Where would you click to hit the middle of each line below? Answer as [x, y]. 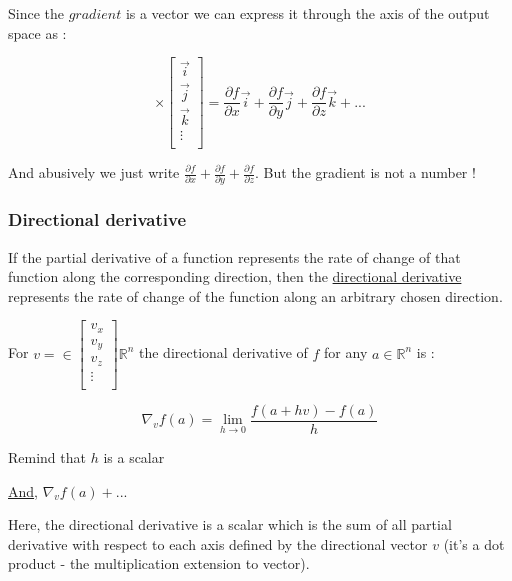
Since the [36, 13]
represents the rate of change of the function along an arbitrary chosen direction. [255, 295]
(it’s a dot [474, 543]
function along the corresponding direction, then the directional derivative [235, 276]
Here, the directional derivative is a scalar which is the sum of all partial [230, 524]
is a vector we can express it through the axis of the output [307, 13]
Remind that [47, 456]
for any [346, 352]
